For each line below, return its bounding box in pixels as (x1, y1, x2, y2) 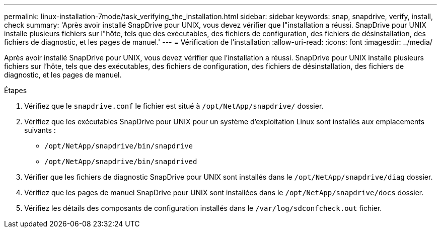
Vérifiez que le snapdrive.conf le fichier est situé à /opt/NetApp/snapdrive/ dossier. (24, 102, 324, 110)
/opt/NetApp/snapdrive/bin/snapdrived (44, 158, 197, 166)
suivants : (24, 126, 56, 134)
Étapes (4, 86, 27, 95)
